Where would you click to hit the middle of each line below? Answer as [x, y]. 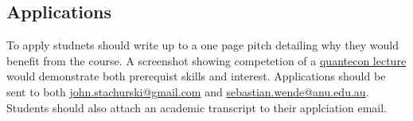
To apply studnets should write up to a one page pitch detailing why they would [203, 45]
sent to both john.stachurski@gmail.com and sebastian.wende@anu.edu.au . [188, 91]
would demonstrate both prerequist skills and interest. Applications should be [196, 76]
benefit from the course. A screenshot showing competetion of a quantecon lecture [206, 60]
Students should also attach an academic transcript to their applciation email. [197, 107]
